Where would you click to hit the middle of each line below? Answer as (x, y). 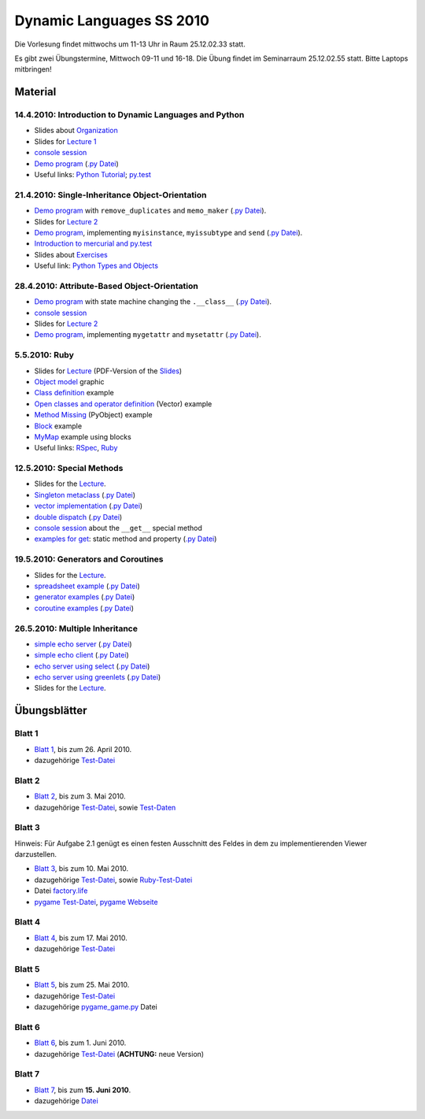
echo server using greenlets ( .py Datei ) (98, 677)
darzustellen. (35, 854)
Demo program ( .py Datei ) (77, 163)
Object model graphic (70, 381)
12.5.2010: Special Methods (69, 469)
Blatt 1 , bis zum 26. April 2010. (83, 749)
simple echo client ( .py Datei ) (81, 655)
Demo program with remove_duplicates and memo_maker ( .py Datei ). (150, 211)
